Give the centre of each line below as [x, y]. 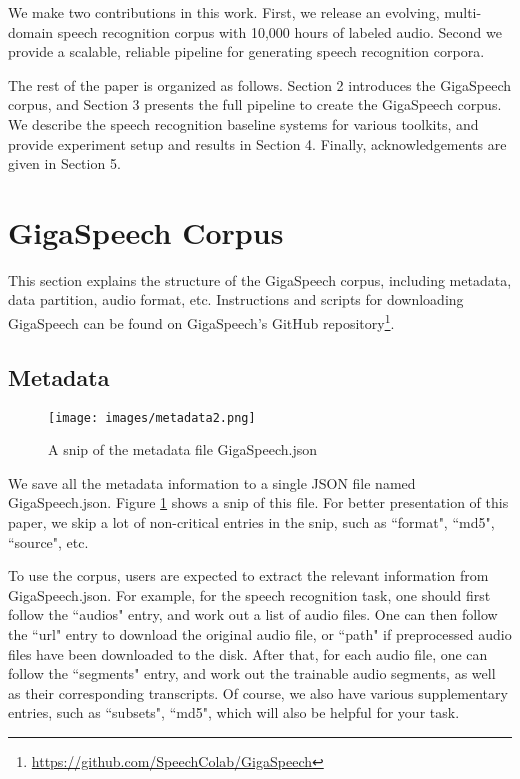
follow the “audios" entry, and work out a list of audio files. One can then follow [253, 614]
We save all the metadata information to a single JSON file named [212, 482]
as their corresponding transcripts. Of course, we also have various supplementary [258, 692]
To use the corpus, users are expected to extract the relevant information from [248, 575]
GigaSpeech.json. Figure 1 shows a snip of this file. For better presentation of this [258, 502]
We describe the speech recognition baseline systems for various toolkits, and [243, 123]
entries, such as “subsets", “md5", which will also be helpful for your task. [234, 712]
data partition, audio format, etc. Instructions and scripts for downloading [236, 299]
